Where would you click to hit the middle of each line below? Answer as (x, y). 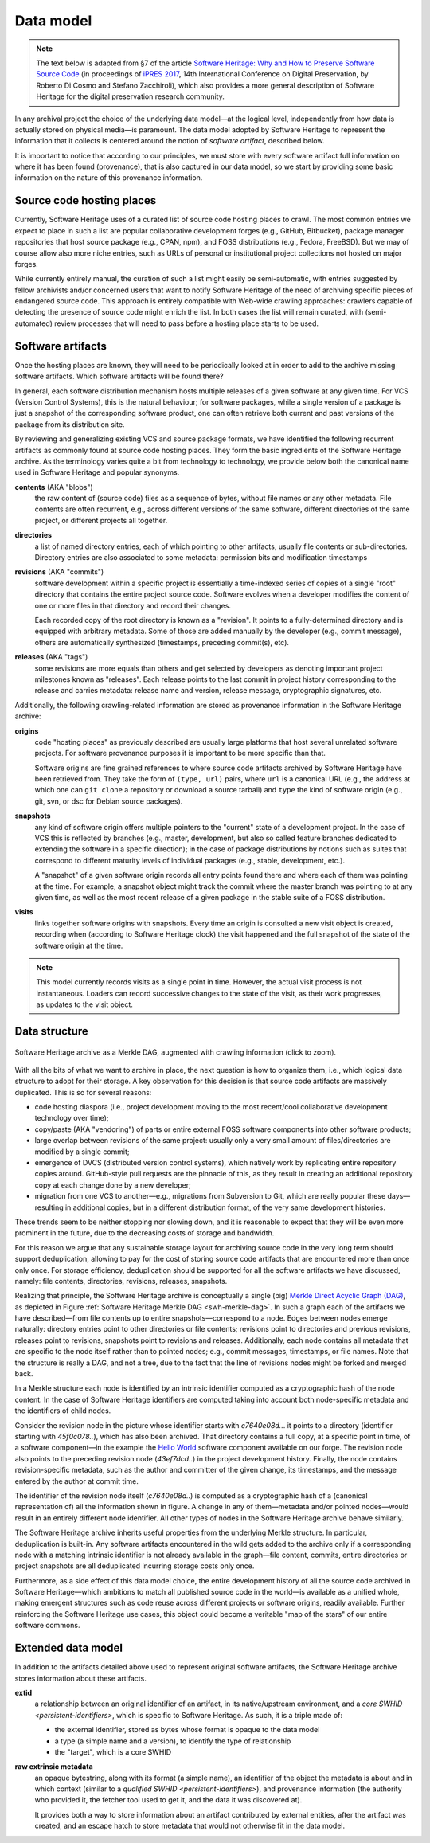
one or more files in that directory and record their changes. (133, 605)
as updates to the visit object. (84, 1004)
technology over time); (72, 1118)
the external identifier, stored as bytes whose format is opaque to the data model (187, 1730)
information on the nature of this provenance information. (109, 178)
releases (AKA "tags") (51, 657)
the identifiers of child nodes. (63, 1411)
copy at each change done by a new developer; (113, 1185)
